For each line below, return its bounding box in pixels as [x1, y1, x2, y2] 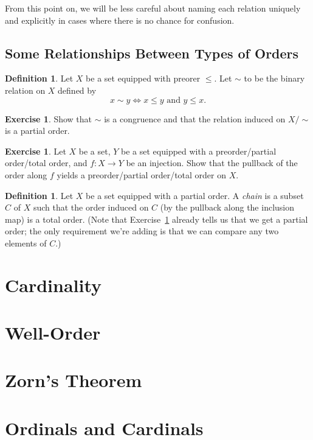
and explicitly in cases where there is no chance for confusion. [5, 13, 235, 26]
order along [5, 168, 47, 181]
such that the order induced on [33, 201, 149, 214]
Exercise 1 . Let [5, 144, 66, 157]
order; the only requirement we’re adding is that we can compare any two [5, 225, 279, 237]
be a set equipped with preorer [86, 72, 201, 85]
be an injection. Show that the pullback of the [126, 156, 298, 169]
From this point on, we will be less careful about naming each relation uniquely [5, 2, 301, 14]
